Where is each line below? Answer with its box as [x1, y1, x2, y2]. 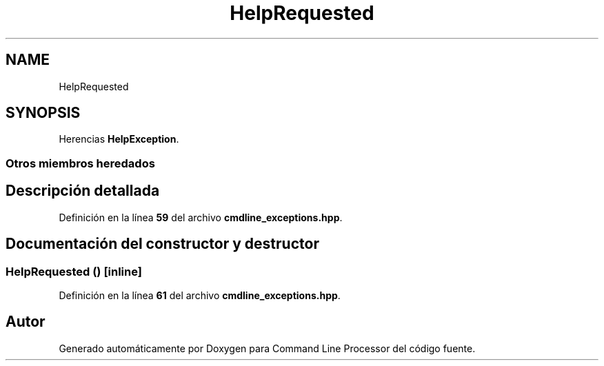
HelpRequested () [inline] [6, 264, 142, 278]
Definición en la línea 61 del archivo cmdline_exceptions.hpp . [59, 289, 341, 301]
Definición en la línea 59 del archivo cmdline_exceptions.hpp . [59, 211, 343, 223]
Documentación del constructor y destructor [6, 235, 319, 253]
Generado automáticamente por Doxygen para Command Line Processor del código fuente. [59, 342, 476, 354]
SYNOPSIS [6, 104, 81, 122]
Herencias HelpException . [59, 133, 179, 145]
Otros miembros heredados [6, 156, 155, 170]
